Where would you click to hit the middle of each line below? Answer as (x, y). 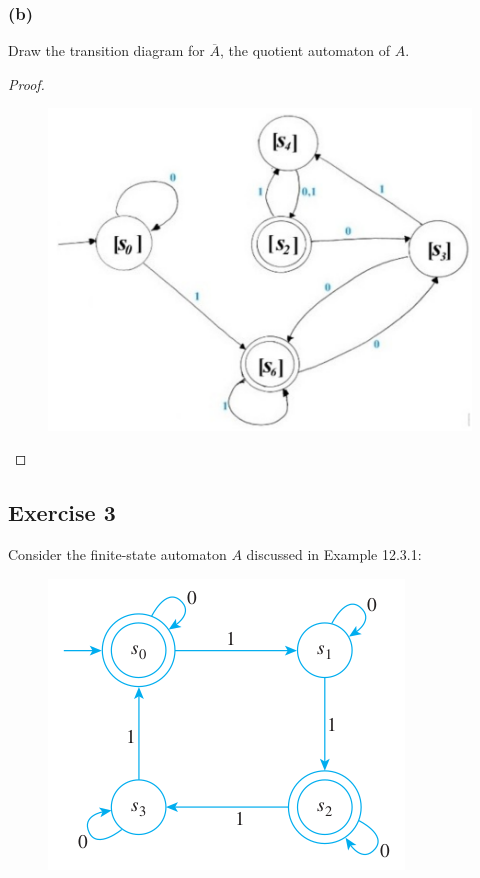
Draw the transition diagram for (106, 50)
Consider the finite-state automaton (117, 554)
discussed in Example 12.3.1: (334, 554)
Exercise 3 (62, 512)
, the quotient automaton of (305, 50)
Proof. (26, 83)
